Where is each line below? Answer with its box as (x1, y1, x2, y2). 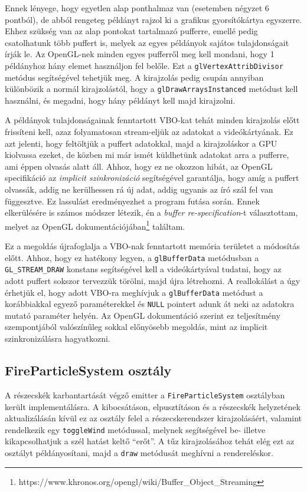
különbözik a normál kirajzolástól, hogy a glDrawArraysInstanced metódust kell (5, 82, 298, 95)
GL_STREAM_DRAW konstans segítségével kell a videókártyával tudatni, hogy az (5, 263, 282, 275)
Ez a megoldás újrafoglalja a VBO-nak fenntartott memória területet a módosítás (5, 240, 300, 252)
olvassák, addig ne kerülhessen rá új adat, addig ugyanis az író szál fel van (5, 183, 273, 196)
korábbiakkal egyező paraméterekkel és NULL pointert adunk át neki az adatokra (5, 298, 295, 310)
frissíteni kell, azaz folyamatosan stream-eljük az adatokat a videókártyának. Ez (5, 126, 293, 138)
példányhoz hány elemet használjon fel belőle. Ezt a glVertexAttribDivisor (5, 59, 283, 71)
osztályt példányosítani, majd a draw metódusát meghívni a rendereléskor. (5, 446, 273, 458)
